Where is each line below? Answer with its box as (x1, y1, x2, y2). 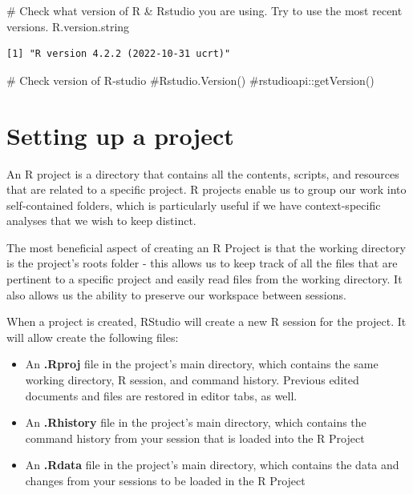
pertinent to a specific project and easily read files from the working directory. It (6, 271, 403, 287)
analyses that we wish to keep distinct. (6, 212, 196, 229)
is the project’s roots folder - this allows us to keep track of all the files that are (6, 255, 398, 271)
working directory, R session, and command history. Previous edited (25, 372, 359, 388)
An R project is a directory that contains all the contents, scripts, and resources (6, 165, 399, 182)
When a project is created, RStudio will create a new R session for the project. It (6, 313, 407, 330)
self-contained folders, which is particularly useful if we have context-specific (6, 196, 381, 213)
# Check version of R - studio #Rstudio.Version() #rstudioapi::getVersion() (6, 71, 375, 88)
